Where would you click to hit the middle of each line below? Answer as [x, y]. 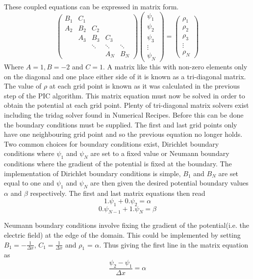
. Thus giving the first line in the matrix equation [174, 244]
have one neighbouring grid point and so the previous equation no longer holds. [123, 134]
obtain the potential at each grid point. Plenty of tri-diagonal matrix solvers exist [126, 105]
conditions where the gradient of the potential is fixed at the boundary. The [118, 164]
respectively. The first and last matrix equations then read [118, 193]
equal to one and [29, 183]
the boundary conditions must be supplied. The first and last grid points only [121, 124]
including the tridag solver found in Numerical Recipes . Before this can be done [124, 114]
